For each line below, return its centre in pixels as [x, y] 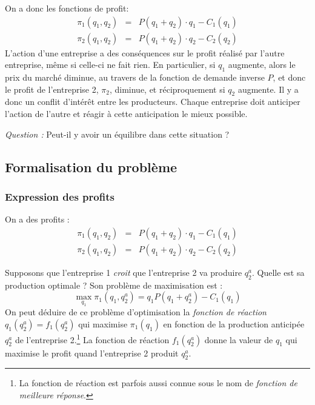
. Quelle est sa [278, 272]
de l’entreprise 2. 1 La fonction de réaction [92, 339]
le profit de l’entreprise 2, [52, 89]
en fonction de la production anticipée [234, 324]
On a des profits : [37, 219]
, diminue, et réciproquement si [167, 89]
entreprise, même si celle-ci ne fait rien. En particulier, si [110, 65]
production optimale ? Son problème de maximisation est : [114, 285]
